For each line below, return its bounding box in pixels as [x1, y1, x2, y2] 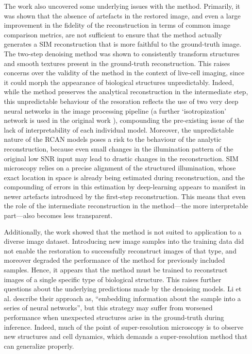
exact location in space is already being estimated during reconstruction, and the [4, 172, 245, 182]
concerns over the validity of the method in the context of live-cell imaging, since [4, 67, 245, 78]
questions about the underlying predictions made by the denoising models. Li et [4, 284, 242, 294]
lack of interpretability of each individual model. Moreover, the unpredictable [4, 124, 234, 135]
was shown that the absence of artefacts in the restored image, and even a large [4, 10, 241, 20]
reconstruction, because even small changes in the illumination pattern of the [4, 143, 234, 153]
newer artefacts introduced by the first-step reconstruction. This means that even [4, 191, 246, 201]
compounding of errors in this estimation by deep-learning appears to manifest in [4, 182, 246, 192]
